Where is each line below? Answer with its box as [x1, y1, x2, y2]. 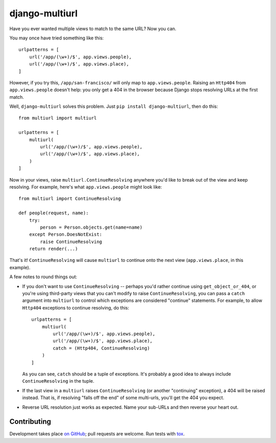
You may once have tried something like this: [9, 35, 104, 41]
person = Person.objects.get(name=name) [40, 224, 143, 230]
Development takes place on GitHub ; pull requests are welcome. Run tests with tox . [9, 431, 185, 437]
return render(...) [29, 246, 78, 252]
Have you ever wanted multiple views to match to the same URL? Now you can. [9, 26, 176, 32]
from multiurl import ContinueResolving [18, 196, 121, 202]
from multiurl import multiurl [18, 115, 97, 121]
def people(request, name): [18, 210, 89, 216]
